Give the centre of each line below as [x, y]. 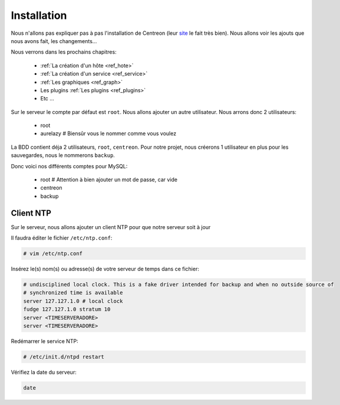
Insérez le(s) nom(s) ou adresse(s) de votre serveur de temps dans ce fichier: [105, 269]
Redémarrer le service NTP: [45, 341]
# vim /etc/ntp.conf [53, 254]
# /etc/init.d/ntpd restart [64, 357]
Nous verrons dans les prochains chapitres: [64, 52]
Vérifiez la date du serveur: [44, 372]
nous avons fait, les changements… [54, 41]
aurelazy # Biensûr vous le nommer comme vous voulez [108, 133]
